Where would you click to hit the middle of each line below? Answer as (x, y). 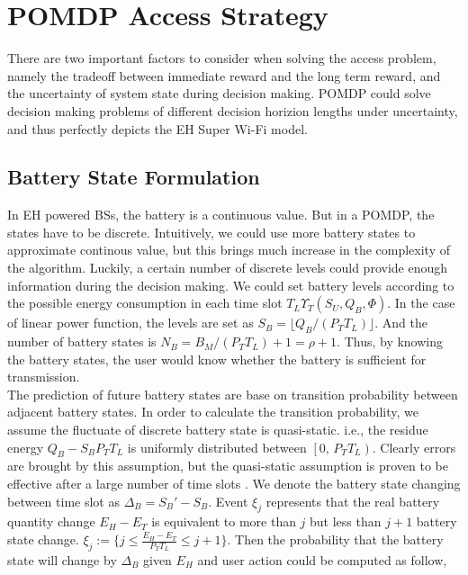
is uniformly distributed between (217, 447)
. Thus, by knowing (390, 341)
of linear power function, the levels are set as (130, 323)
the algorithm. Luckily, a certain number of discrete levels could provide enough (228, 268)
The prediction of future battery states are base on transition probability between (233, 394)
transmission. (44, 377)
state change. (43, 539)
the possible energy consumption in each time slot (145, 303)
